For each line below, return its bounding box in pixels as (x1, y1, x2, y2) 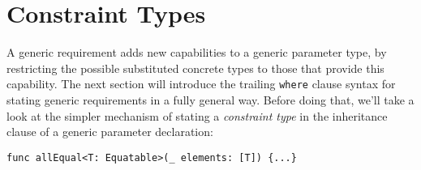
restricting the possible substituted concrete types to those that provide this (6, 59, 384, 76)
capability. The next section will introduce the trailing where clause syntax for (6, 75, 396, 92)
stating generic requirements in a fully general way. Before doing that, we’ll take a (6, 91, 415, 108)
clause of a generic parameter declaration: (6, 123, 213, 140)
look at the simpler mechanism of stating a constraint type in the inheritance (6, 107, 388, 124)
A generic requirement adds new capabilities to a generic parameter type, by (6, 44, 387, 61)
